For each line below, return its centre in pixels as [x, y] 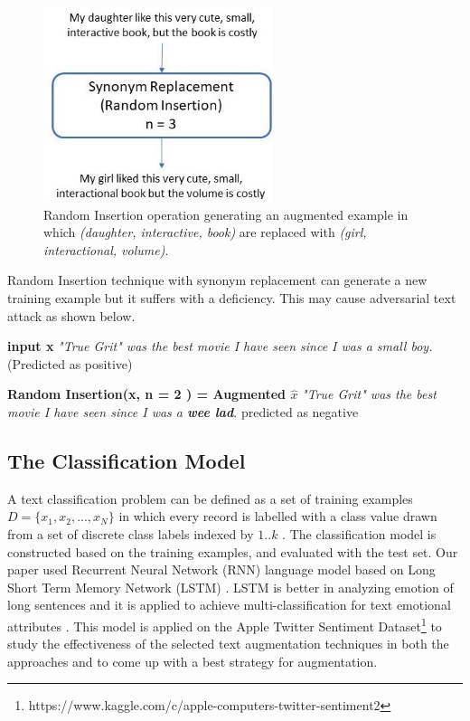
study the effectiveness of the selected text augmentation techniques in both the [228, 644]
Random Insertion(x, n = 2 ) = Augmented [147, 394]
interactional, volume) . [106, 249]
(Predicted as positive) [70, 363]
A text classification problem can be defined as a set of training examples [210, 498]
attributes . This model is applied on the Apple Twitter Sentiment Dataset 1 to [225, 624]
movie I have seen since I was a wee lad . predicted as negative [183, 412]
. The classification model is [359, 534]
